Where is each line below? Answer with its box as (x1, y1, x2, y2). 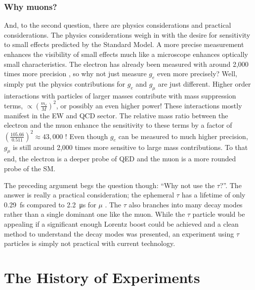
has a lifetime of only (181, 190, 246, 200)
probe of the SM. (4, 163, 55, 173)
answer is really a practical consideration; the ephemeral (4, 190, 174, 200)
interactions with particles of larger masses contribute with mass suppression (4, 90, 236, 100)
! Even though (65, 131, 108, 141)
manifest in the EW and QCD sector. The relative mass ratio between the (4, 110, 228, 120)
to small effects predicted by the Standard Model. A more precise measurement (4, 39, 244, 49)
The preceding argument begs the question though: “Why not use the (4, 180, 215, 190)
